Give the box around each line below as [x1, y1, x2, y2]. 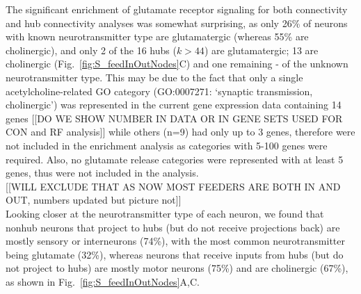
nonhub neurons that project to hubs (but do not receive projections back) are [6, 220, 340, 234]
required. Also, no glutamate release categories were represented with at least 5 [6, 152, 344, 166]
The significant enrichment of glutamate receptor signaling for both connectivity [6, 2, 348, 16]
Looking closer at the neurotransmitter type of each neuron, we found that [6, 206, 324, 220]
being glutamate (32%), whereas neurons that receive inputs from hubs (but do [6, 247, 344, 261]
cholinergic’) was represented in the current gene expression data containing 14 [6, 97, 342, 112]
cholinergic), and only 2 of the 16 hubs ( [6, 42, 177, 57]
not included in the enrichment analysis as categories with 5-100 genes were [6, 138, 328, 152]
